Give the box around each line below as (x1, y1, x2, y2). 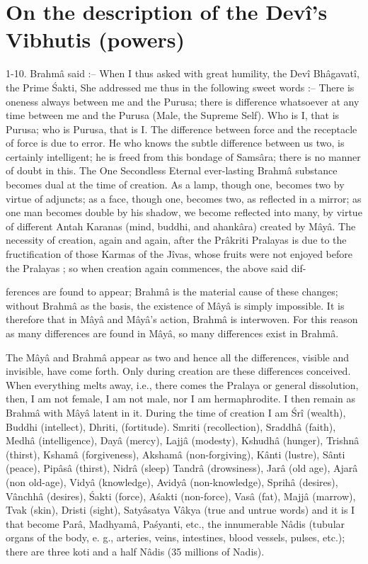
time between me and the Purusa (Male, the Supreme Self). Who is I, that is (6, 108, 340, 123)
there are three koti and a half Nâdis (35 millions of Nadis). (6, 543, 265, 558)
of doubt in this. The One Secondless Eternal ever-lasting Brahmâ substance (6, 163, 338, 178)
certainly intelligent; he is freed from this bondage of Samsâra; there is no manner (6, 149, 361, 164)
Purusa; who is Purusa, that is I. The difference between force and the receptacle (6, 121, 357, 136)
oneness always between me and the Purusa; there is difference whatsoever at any (6, 94, 360, 108)
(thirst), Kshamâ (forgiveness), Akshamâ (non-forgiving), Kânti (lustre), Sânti (6, 446, 345, 461)
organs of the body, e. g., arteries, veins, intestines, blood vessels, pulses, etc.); (6, 530, 345, 545)
